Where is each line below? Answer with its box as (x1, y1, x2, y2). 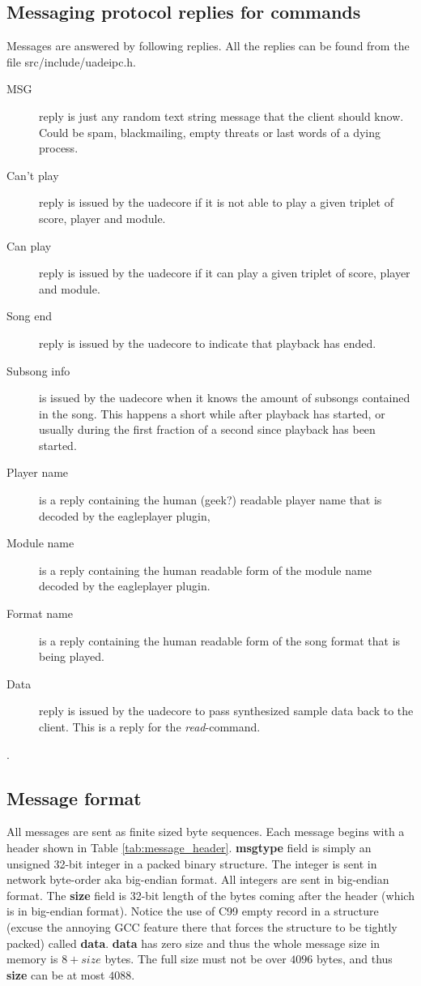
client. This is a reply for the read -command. (39, 718, 261, 735)
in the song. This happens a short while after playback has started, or (39, 405, 385, 422)
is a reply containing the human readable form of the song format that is (39, 632, 401, 649)
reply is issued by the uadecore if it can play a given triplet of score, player (39, 264, 410, 281)
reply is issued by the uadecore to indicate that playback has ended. (39, 334, 376, 351)
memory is (6, 950, 58, 967)
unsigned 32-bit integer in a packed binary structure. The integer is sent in (6, 855, 377, 872)
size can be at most (6, 966, 105, 983)
